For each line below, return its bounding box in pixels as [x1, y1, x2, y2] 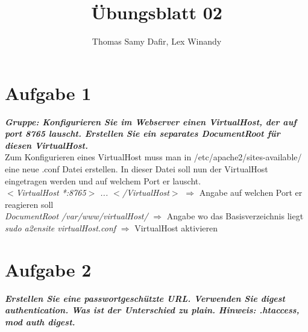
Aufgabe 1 [5, 80, 92, 105]
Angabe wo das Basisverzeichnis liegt [166, 210, 304, 222]
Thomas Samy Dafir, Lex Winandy [92, 35, 222, 48]
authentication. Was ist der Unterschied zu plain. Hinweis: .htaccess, [5, 304, 300, 316]
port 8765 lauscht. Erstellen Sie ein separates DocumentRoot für [5, 127, 280, 140]
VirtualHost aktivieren [134, 222, 218, 234]
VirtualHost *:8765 [16, 186, 86, 199]
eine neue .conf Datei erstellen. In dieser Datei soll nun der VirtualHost [5, 163, 268, 175]
